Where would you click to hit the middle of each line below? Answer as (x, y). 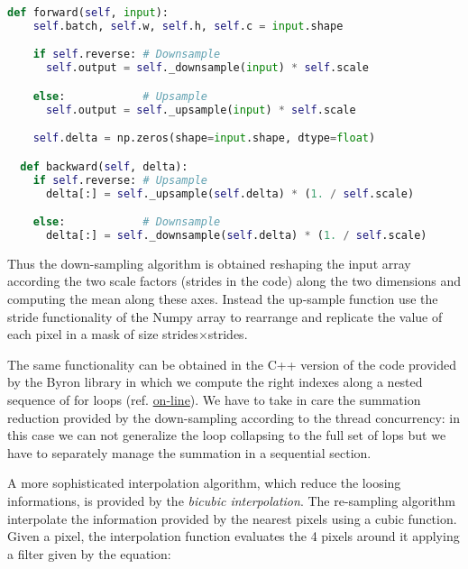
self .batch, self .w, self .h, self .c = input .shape (188, 26)
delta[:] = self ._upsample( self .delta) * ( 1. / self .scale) (230, 193)
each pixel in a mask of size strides (103, 334)
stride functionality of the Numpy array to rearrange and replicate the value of (225, 316)
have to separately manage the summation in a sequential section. (189, 452)
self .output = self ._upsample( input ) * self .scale (201, 110)
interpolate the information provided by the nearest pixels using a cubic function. (232, 518)
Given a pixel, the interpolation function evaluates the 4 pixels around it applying (234, 536)
